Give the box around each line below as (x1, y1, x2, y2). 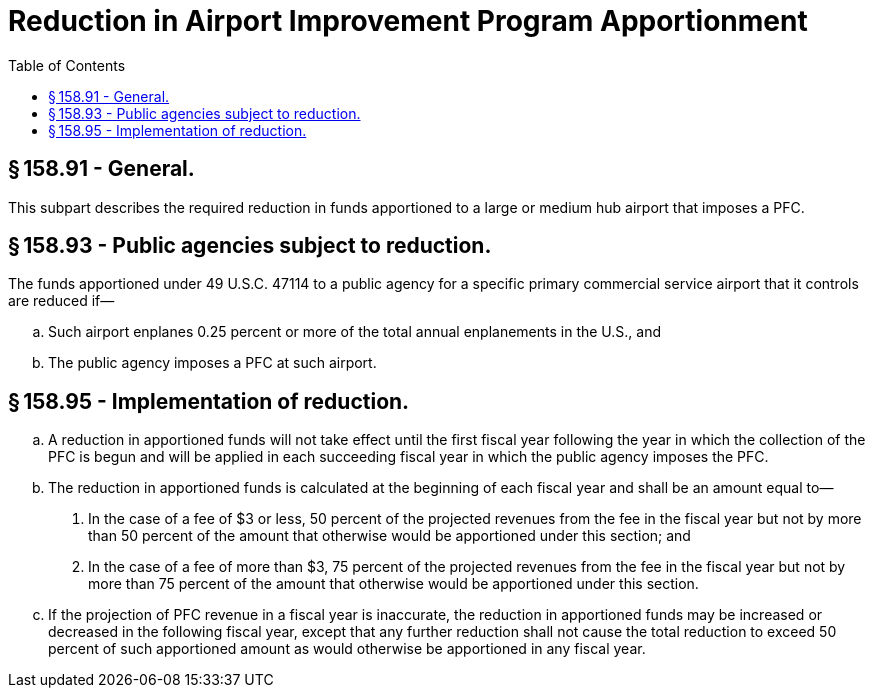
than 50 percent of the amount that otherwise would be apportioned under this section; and (88, 527, 691, 545)
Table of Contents (8, 56, 126, 74)
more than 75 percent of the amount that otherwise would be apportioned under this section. (88, 575, 699, 593)
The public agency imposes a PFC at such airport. (48, 354, 377, 372)
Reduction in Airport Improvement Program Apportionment (8, 4, 808, 38)
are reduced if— (8, 292, 115, 310)
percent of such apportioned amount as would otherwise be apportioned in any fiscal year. (48, 640, 646, 658)
